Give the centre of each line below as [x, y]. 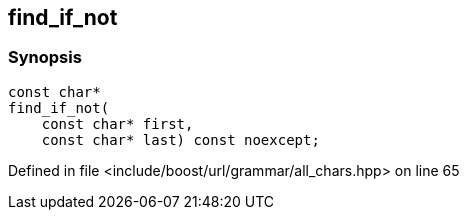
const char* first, [117, 123]
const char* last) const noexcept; [180, 139]
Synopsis [45, 57]
